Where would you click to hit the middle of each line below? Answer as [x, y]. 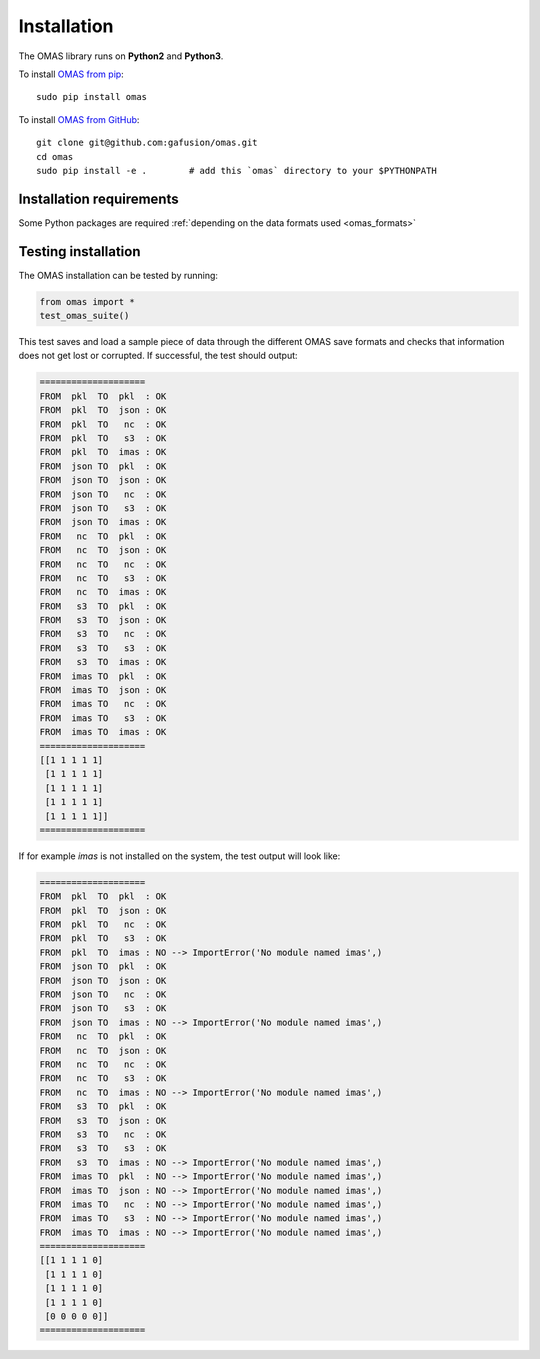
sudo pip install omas [92, 97]
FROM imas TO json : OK [103, 690]
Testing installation [79, 251]
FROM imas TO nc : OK [103, 704]
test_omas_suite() [84, 316]
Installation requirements [98, 198]
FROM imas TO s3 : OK [103, 718]
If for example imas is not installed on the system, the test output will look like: [179, 856]
